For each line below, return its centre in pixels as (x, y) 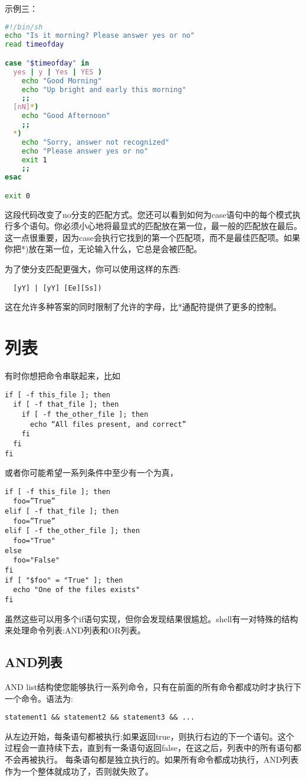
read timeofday (34, 45)
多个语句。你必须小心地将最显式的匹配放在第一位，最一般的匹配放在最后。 (157, 226)
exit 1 (34, 160)
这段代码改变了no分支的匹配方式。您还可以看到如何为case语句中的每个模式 (149, 214)
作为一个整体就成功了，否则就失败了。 (79, 771)
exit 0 (17, 196)
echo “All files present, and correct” (108, 424)
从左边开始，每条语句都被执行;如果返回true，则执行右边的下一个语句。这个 (149, 736)
